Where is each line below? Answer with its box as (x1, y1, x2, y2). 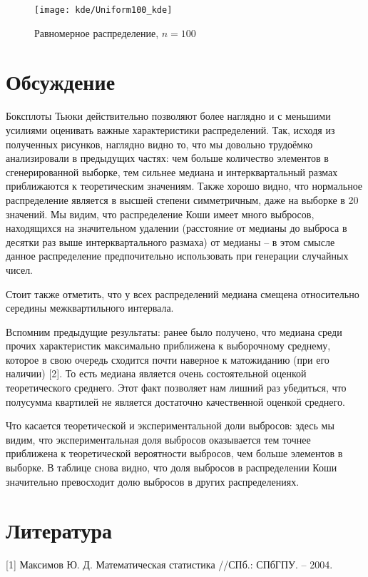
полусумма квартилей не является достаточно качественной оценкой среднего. (6, 394, 345, 409)
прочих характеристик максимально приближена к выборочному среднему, (6, 338, 331, 353)
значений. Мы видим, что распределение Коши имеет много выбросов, (6, 206, 315, 221)
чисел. (6, 262, 34, 277)
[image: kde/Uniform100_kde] (34, 5, 173, 15)
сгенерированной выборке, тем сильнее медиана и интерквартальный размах (6, 164, 338, 179)
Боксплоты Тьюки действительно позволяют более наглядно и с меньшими (6, 108, 331, 123)
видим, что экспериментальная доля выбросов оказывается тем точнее (6, 432, 311, 446)
